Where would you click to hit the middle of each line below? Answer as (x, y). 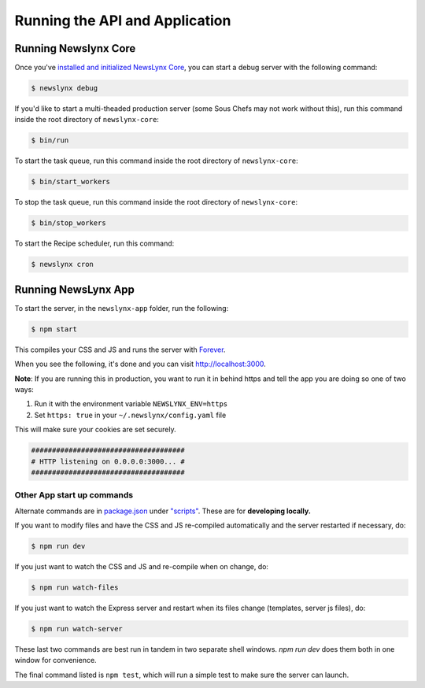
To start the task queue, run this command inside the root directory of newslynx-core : (156, 161)
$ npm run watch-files (75, 587)
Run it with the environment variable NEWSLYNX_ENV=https (131, 404)
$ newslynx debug (65, 88)
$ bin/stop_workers (68, 223)
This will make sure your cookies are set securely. (95, 430)
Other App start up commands (74, 495)
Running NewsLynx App (75, 289)
